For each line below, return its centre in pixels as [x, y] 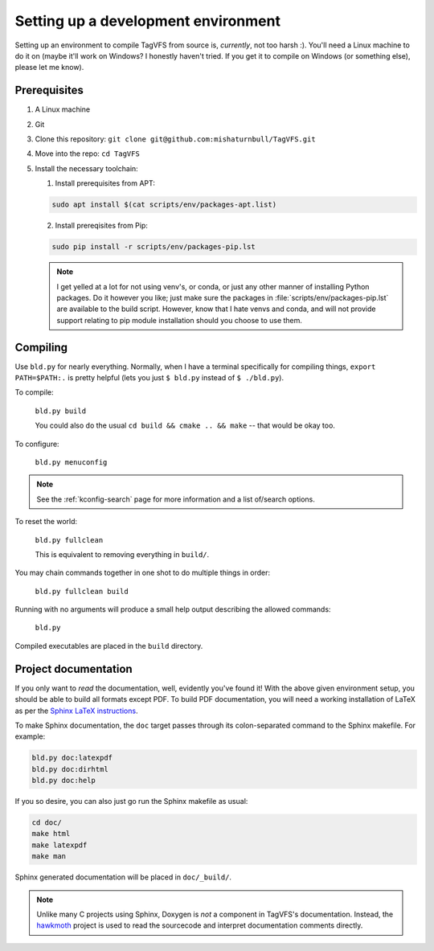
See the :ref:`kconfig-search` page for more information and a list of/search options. [176, 499]
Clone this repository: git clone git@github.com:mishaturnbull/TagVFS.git [176, 139]
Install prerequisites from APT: [105, 183]
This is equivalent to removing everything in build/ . [122, 554]
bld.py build [61, 411]
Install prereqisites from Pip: [102, 226]
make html [51, 834]
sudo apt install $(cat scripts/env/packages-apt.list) [164, 205]
